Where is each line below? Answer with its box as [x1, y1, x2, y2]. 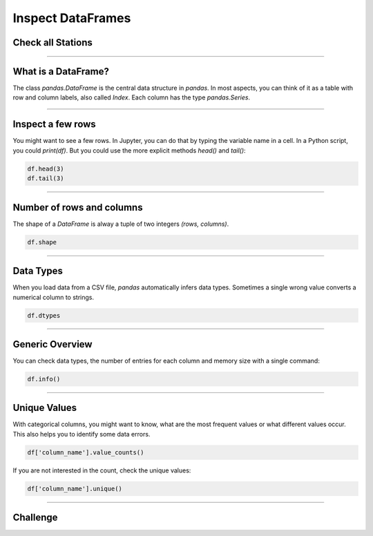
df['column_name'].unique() [27, 484, 122, 492]
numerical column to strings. [12, 293, 95, 301]
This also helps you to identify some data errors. [12, 430, 151, 438]
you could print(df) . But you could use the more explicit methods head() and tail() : [12, 146, 246, 155]
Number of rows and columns [12, 201, 143, 213]
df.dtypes [27, 312, 61, 319]
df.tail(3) [27, 175, 64, 182]
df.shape [27, 238, 57, 246]
